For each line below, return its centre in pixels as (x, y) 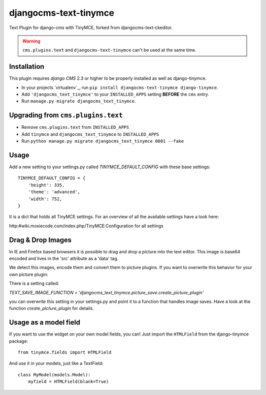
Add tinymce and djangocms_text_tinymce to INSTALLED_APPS (90, 134)
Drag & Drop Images (40, 240)
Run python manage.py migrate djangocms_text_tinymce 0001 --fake (103, 141)
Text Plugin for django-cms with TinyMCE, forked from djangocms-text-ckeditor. (91, 28)
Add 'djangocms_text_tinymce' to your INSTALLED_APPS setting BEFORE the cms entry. (115, 94)
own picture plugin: (29, 274)
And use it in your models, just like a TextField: (56, 364)
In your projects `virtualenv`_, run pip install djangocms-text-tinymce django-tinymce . (120, 87)
